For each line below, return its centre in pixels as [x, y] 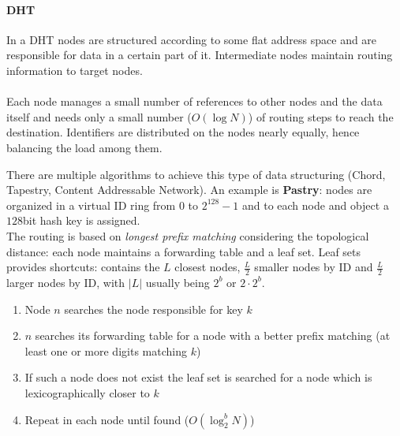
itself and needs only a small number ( [99, 116]
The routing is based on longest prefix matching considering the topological [188, 235]
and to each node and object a [315, 205]
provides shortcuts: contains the [83, 267]
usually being [178, 282]
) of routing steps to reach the [321, 116]
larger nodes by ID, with [66, 282]
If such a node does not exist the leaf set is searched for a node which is [198, 377]
